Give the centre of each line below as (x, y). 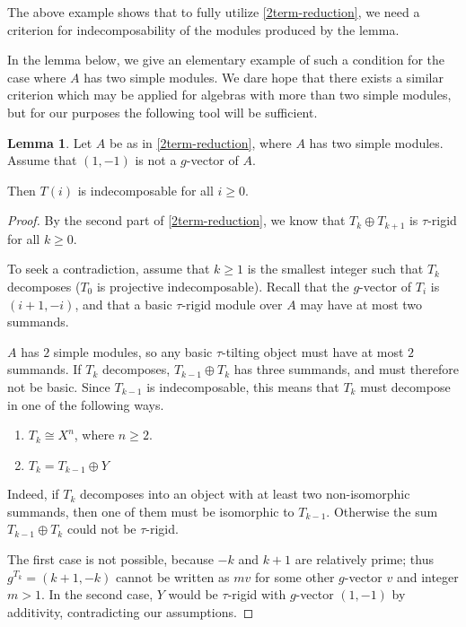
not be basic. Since (59, 386)
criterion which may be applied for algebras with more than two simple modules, (229, 95)
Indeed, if (33, 494)
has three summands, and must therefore (346, 369)
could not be (101, 529)
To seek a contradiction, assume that (109, 269)
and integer (427, 576)
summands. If (44, 369)
